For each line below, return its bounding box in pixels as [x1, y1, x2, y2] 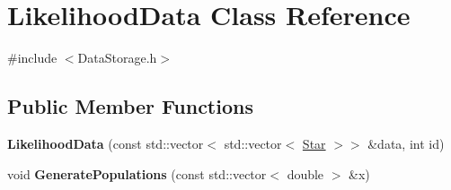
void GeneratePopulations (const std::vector [7, 164, 267, 183]
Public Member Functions [7, 92, 253, 120]
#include [7, 48, 57, 67]
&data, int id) [367, 134, 445, 152]
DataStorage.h [77, 48, 157, 67]
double [287, 164, 324, 183]
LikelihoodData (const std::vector [7, 134, 204, 152]
